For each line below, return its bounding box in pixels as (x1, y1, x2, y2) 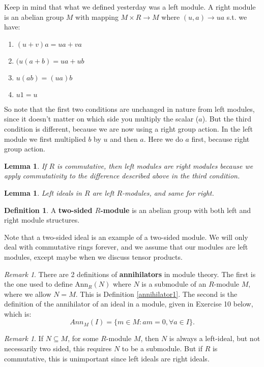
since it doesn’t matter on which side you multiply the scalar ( (4, 113, 199, 124)
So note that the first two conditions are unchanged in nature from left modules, (4, 103, 255, 114)
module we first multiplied (4, 133, 86, 144)
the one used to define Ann (4, 279, 89, 289)
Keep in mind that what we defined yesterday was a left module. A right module (4, 2, 256, 12)
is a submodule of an (141, 279, 207, 289)
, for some (68, 333, 99, 344)
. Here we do (143, 133, 183, 144)
